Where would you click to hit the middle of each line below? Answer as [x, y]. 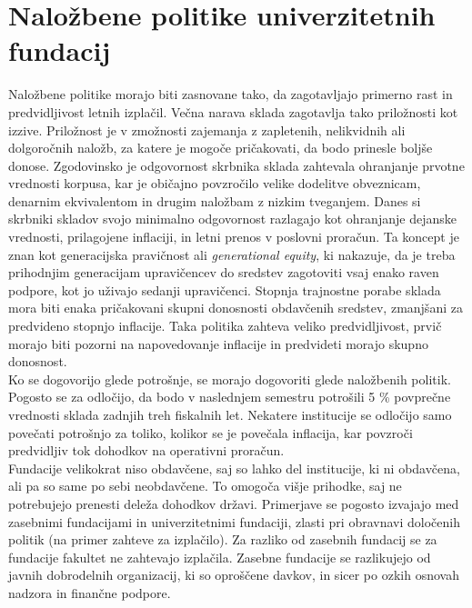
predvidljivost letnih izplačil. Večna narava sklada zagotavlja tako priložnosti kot [233, 111]
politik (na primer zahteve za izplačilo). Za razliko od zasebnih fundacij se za [223, 539]
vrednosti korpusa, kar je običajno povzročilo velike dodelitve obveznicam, [215, 183]
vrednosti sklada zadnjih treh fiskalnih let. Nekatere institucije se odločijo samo [230, 414]
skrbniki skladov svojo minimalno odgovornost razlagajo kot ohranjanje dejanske [232, 219]
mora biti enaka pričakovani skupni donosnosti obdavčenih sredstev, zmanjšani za [236, 308]
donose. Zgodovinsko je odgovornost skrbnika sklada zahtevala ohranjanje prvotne [236, 165]
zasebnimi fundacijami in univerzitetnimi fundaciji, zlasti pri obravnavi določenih [234, 521]
